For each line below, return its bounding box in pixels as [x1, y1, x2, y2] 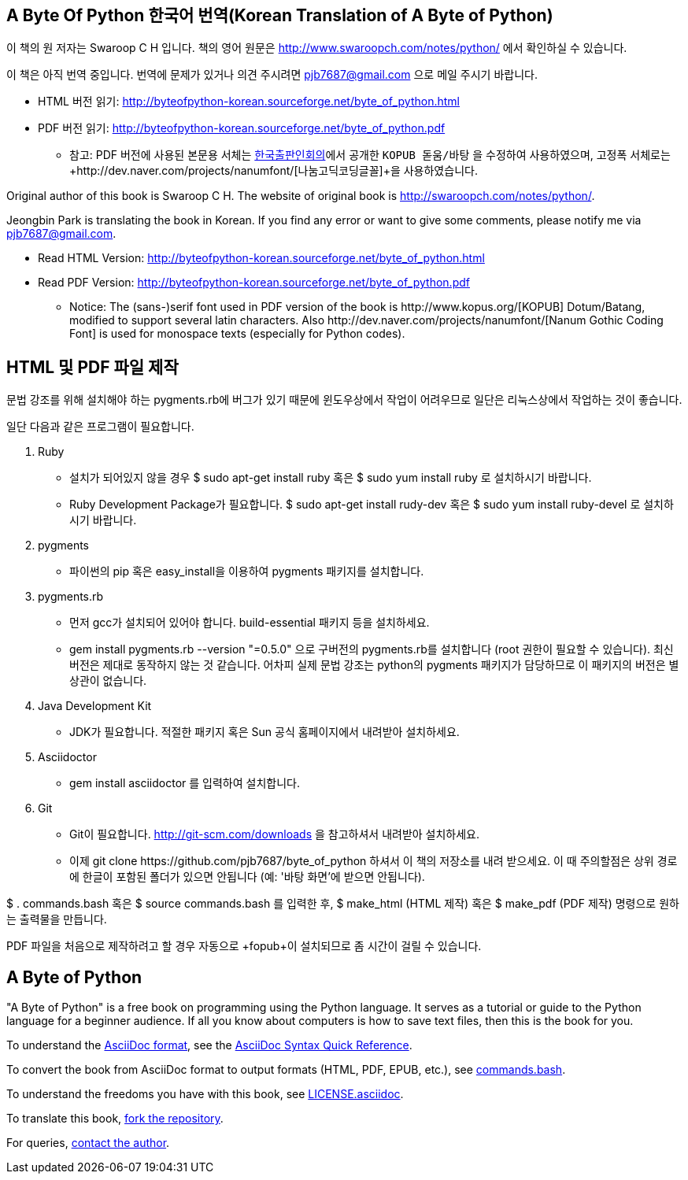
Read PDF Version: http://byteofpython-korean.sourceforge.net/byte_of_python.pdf [38, 276, 470, 290]
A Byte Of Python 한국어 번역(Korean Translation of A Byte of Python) [6, 6, 553, 25]
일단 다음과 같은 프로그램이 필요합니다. [6, 420, 194, 434]
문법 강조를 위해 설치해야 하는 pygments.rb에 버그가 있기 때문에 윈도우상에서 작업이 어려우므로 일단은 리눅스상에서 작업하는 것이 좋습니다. [6, 393, 682, 407]
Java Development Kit [38, 699, 152, 713]
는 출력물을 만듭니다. [6, 912, 107, 927]
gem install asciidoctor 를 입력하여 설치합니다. [69, 776, 300, 790]
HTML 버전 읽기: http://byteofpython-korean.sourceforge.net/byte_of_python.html [38, 94, 461, 109]
